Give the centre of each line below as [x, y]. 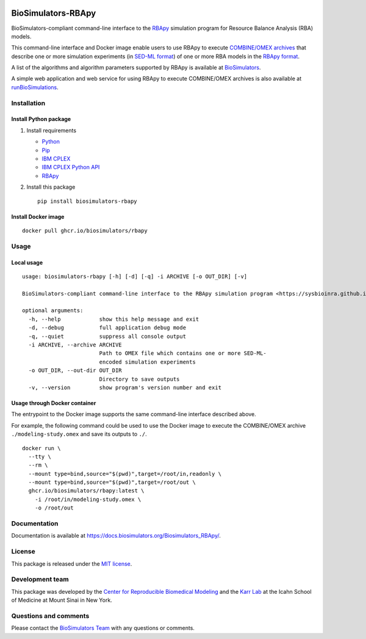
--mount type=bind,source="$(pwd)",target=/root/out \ [112, 482]
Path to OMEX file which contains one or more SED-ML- [183, 353]
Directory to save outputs [139, 379]
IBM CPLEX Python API [71, 167]
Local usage [27, 262]
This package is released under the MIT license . [72, 564]
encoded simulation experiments [148, 362]
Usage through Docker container [54, 403]
